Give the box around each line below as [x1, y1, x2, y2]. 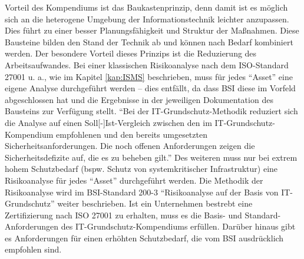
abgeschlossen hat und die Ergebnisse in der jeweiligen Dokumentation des [5, 93, 273, 105]
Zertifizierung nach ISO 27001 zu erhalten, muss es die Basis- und [5, 208, 242, 221]
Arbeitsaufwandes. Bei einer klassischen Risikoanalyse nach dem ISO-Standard [5, 58, 289, 71]
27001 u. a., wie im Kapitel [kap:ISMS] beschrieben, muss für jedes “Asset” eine [5, 70, 293, 82]
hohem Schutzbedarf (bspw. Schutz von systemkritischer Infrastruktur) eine [5, 162, 278, 175]
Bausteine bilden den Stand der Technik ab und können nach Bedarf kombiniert [5, 35, 293, 48]
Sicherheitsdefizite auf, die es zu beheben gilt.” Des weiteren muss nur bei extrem [5, 151, 298, 163]
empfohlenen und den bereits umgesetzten [56, 128, 207, 140]
